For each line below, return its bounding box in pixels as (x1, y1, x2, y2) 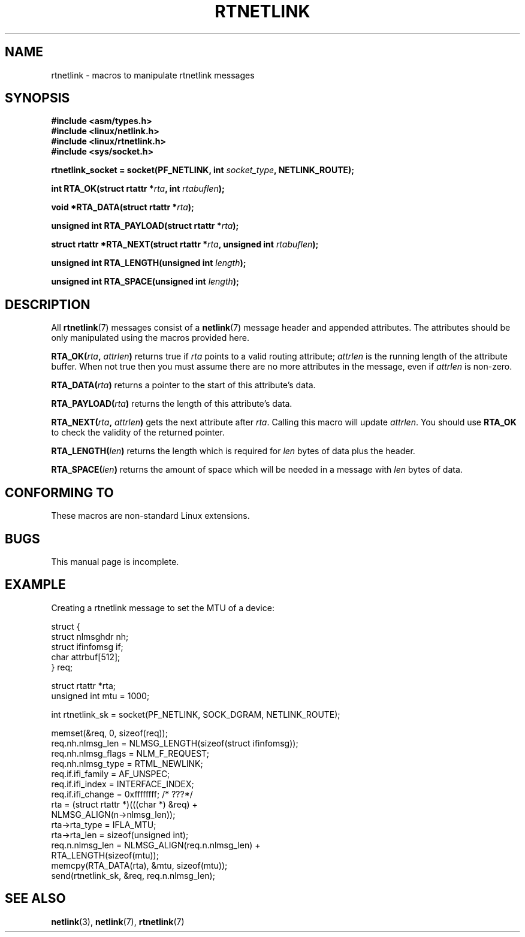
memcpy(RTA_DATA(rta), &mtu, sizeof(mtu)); (51, 860, 228, 870)
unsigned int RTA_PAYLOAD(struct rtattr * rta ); (51, 220, 239, 231)
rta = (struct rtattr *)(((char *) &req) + (51, 799, 198, 809)
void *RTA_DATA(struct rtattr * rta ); (51, 202, 194, 213)
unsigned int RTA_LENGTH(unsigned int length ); (51, 258, 246, 268)
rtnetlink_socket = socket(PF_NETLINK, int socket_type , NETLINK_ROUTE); (51, 165, 355, 176)
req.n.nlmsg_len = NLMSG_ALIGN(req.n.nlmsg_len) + (51, 839, 261, 850)
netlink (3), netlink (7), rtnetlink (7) (51, 916, 185, 927)
